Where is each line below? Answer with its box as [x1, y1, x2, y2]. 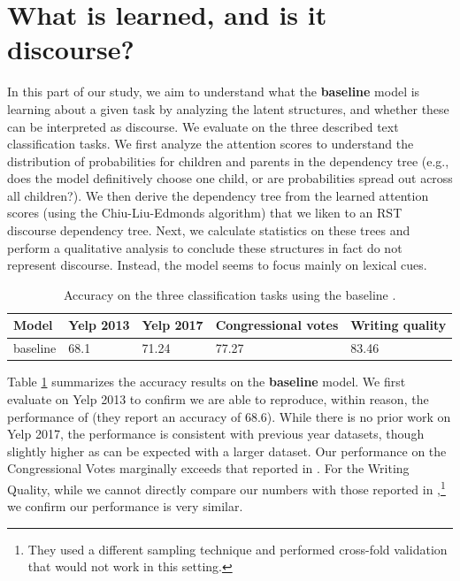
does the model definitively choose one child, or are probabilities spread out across [7, 169, 453, 187]
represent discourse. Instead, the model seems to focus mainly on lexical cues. [7, 256, 427, 274]
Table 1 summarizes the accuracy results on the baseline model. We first [7, 372, 406, 391]
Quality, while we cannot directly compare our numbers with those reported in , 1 [7, 477, 446, 498]
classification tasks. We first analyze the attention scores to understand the [7, 134, 414, 153]
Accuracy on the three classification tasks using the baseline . [63, 285, 396, 303]
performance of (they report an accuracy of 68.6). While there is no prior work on [7, 407, 451, 425]
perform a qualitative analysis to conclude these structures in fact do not [7, 238, 402, 256]
